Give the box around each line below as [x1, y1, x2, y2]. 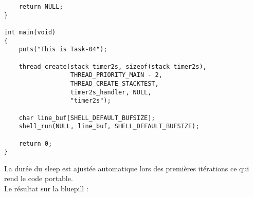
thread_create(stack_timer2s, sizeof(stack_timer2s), [19, 63, 207, 70]
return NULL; [19, 3, 63, 10]
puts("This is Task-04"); [19, 46, 107, 53]
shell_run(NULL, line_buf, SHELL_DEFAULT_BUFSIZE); [19, 123, 200, 130]
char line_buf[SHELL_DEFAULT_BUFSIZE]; [19, 114, 155, 122]
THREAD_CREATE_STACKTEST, [70, 80, 159, 87]
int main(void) [4, 28, 56, 36]
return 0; [19, 140, 52, 147]
